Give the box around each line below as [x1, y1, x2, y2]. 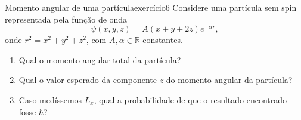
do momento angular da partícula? [166, 73, 293, 86]
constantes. [142, 33, 183, 46]
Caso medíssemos [18, 93, 82, 106]
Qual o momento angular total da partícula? [18, 53, 181, 66]
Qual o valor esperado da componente [18, 73, 157, 86]
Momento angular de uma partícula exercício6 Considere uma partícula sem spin [5, 1, 297, 13]
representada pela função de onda [5, 13, 128, 25]
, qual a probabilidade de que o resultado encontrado [94, 93, 287, 106]
